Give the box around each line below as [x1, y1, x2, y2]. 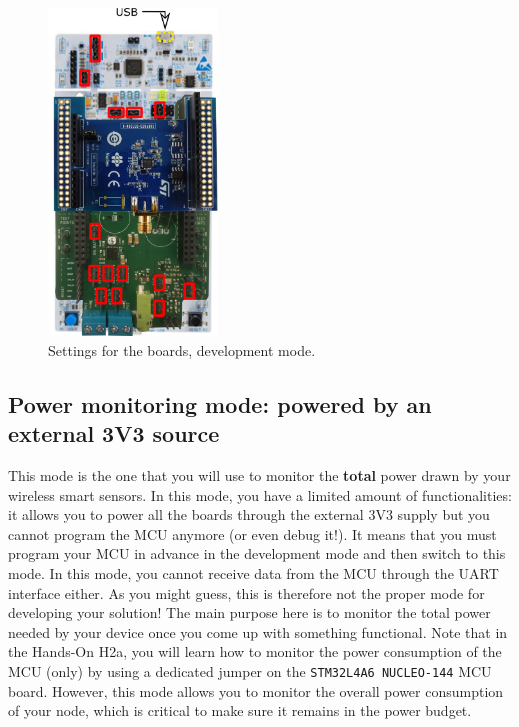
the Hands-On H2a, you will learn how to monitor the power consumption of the [8, 641, 502, 662]
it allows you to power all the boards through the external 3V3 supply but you [8, 504, 490, 525]
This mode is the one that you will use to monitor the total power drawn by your [8, 465, 511, 486]
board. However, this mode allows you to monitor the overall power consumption [8, 680, 504, 701]
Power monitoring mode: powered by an [8, 388, 432, 419]
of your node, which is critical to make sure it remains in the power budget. [8, 700, 472, 721]
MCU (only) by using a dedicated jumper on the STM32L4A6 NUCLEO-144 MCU [8, 661, 492, 681]
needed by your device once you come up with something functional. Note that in [8, 621, 508, 642]
